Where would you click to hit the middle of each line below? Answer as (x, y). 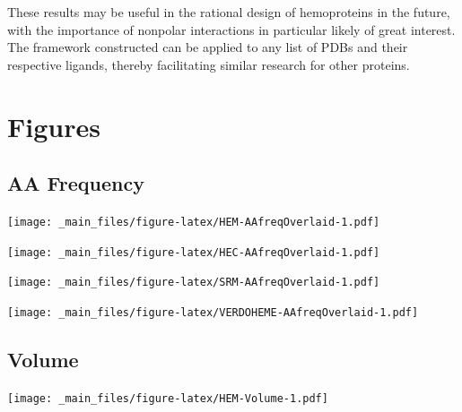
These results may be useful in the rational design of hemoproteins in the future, (229, 12)
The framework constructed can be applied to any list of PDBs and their (208, 47)
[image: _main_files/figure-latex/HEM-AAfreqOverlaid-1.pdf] (194, 222)
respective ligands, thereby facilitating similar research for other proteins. (209, 64)
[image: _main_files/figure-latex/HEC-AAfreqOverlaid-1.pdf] (194, 252)
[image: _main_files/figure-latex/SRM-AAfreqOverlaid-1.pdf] (194, 283)
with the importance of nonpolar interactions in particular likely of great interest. (231, 29)
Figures (54, 126)
